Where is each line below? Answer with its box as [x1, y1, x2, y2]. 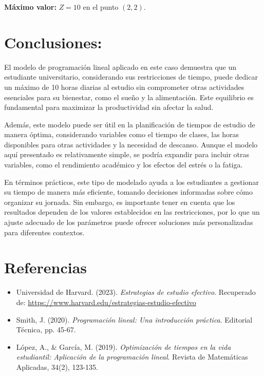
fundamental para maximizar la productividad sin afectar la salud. [4, 102, 214, 112]
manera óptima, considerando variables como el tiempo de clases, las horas [4, 129, 239, 140]
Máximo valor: [4, 2, 56, 12]
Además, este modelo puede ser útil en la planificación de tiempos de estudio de [4, 119, 255, 129]
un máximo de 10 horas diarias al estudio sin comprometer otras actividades [4, 81, 244, 92]
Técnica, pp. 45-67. [16, 324, 76, 335]
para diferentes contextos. [4, 227, 85, 237]
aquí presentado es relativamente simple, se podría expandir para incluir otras [4, 149, 250, 160]
